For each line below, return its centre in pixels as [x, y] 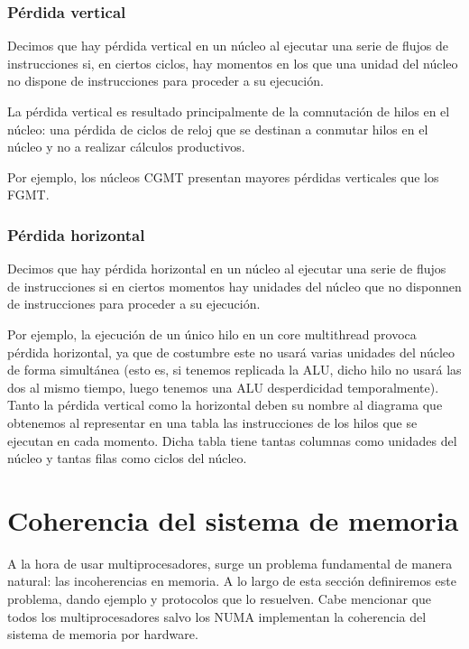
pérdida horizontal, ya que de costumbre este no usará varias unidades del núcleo [231, 352]
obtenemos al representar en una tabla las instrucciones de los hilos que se [212, 422]
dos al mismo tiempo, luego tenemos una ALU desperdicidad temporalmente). [223, 387]
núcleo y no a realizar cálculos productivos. [126, 147]
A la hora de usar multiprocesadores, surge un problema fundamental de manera [230, 563]
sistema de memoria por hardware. [103, 634]
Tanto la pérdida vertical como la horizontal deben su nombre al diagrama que [225, 405]
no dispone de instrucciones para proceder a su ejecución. [166, 81]
